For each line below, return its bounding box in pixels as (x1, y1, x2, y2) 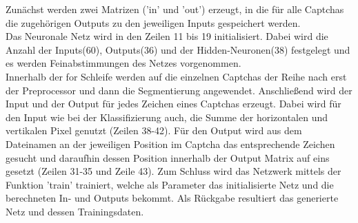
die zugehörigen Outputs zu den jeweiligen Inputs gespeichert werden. (6, 15, 301, 30)
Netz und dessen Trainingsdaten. (6, 204, 144, 218)
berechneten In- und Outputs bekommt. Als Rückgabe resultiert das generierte (6, 191, 339, 205)
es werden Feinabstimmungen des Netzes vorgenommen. (6, 56, 241, 70)
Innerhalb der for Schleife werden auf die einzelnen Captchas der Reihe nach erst (6, 69, 347, 83)
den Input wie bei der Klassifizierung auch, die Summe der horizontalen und (6, 109, 328, 124)
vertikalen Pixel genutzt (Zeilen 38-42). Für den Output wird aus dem (6, 123, 302, 138)
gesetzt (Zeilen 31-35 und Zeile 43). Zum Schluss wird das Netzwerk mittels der (6, 164, 341, 178)
